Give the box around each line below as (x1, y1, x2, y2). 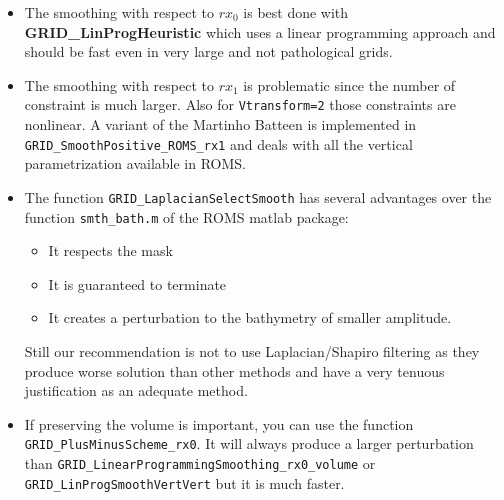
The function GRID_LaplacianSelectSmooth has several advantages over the (24, 186, 492, 207)
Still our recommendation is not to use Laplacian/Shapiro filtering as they (24, 340, 480, 361)
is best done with (243, 2, 349, 22)
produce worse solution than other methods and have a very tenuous (24, 360, 445, 381)
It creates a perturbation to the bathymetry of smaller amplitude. (48, 307, 452, 328)
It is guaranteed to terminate (48, 273, 227, 294)
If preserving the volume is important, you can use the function (24, 413, 414, 434)
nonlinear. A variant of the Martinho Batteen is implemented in (24, 114, 417, 135)
